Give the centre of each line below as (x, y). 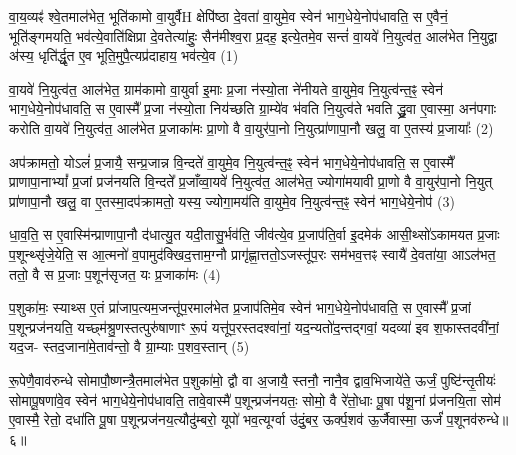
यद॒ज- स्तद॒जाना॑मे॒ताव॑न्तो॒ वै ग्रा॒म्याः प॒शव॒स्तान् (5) (129, 346)
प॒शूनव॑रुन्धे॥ (477, 419)
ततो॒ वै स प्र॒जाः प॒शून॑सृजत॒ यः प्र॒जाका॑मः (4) (115, 273)
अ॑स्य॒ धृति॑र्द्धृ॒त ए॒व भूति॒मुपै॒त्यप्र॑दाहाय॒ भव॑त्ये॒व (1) (124, 55)
